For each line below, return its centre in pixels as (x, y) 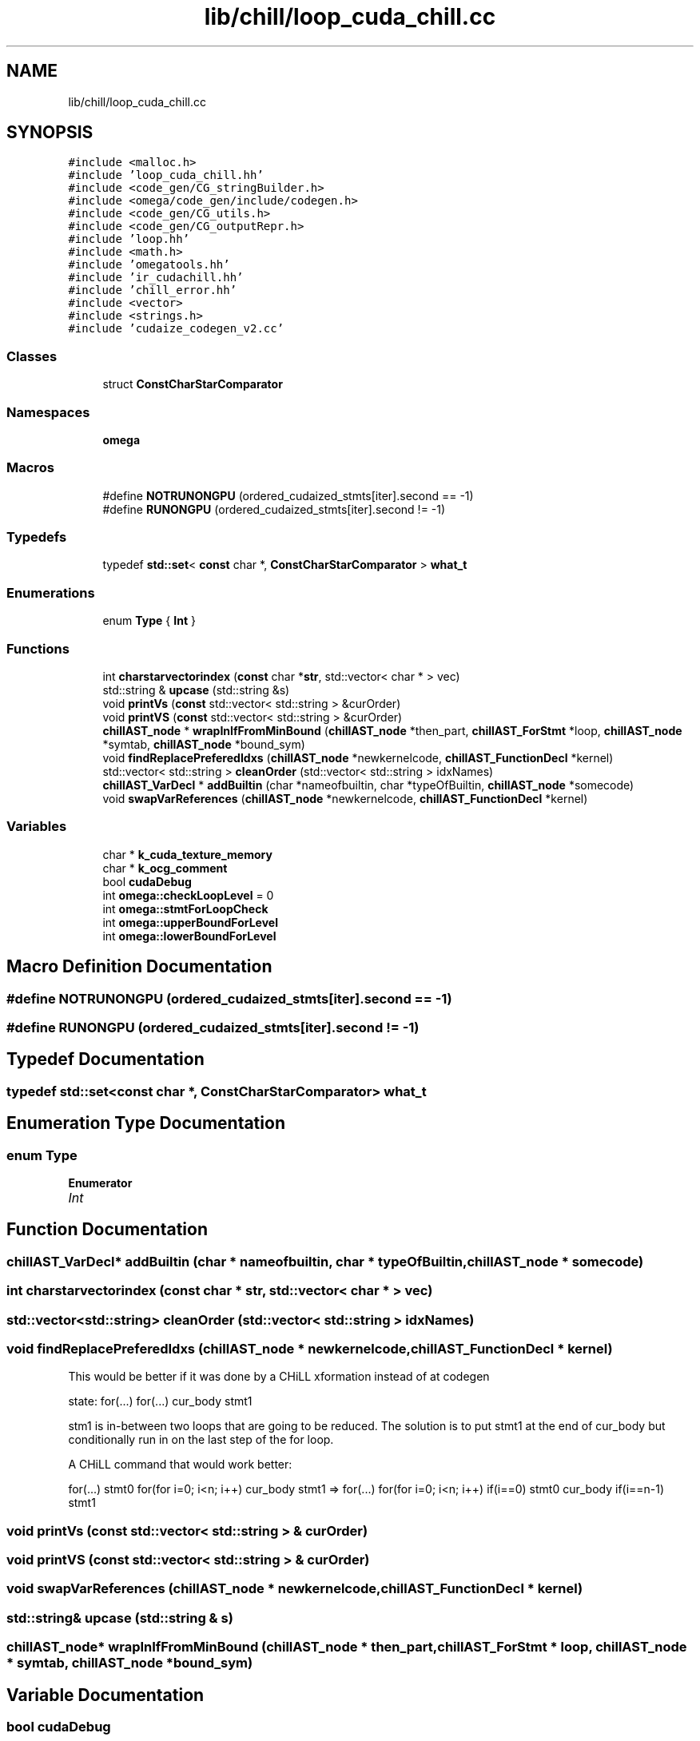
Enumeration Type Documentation (146, 1123)
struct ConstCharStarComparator (193, 384)
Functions (38, 648)
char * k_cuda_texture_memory (187, 854)
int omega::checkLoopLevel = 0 (188, 895)
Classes (32, 356)
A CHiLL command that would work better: (180, 1465)
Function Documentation (107, 1230)
